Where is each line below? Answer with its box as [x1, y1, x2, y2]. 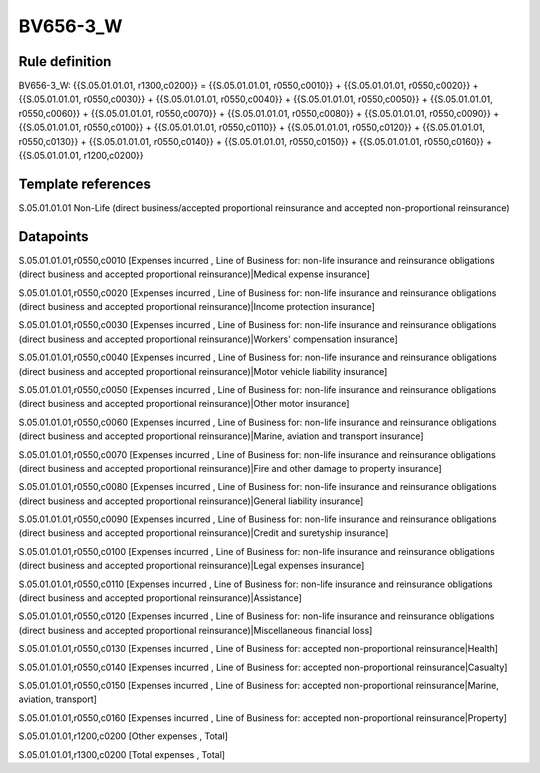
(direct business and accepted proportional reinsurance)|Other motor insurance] [18, 398, 350, 410]
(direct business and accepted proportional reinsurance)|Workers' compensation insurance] [18, 333, 399, 345]
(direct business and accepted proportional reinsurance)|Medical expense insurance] [18, 268, 370, 280]
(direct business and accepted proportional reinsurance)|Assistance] [18, 592, 302, 604]
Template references [18, 175, 152, 192]
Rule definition [18, 53, 112, 70]
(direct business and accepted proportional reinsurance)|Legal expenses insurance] [18, 560, 365, 572]
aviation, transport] [18, 693, 97, 705]
